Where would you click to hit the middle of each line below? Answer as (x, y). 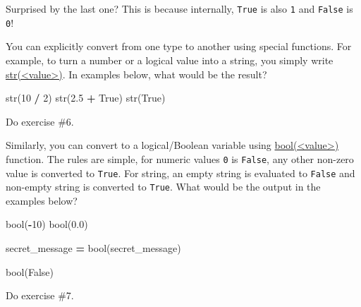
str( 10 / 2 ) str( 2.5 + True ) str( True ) (86, 98)
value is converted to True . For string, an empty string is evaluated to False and (180, 173)
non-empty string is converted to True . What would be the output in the (163, 187)
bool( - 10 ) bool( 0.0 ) (47, 224)
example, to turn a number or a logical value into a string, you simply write (170, 60)
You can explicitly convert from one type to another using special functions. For (179, 46)
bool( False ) (30, 271)
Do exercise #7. (40, 295)
